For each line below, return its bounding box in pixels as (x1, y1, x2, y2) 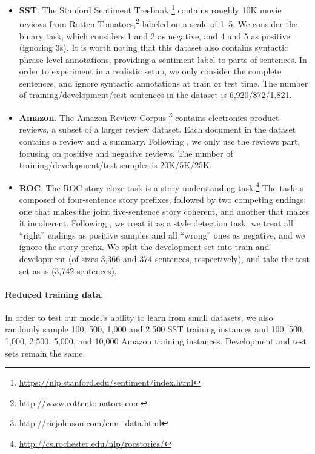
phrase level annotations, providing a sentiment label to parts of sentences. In (19, 53, 307, 65)
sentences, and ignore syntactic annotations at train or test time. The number (19, 76, 308, 89)
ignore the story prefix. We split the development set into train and (19, 240, 270, 253)
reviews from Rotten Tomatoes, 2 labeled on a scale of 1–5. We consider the (19, 16, 297, 30)
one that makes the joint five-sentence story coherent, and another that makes (19, 205, 310, 217)
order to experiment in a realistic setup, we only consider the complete (19, 65, 282, 77)
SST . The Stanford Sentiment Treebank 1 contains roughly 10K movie (19, 2, 282, 16)
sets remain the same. (5, 346, 85, 359)
